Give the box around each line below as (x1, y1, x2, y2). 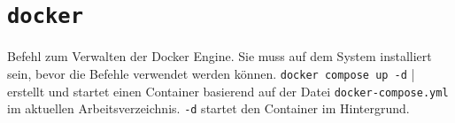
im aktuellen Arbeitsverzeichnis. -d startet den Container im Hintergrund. (7, 99, 410, 118)
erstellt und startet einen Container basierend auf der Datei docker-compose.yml (7, 81, 449, 100)
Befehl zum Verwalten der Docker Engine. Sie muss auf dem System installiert (7, 47, 432, 65)
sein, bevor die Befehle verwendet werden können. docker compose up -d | (7, 64, 415, 82)
